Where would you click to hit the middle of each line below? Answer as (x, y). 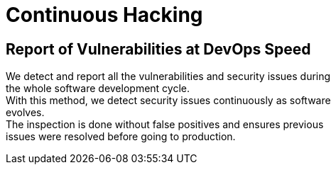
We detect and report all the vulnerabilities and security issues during (168, 76)
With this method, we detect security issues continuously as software (168, 101)
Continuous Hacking (104, 15)
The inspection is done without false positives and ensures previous (165, 125)
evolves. (25, 113)
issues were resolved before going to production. (121, 137)
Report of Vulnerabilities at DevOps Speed (158, 49)
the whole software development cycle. (98, 89)
